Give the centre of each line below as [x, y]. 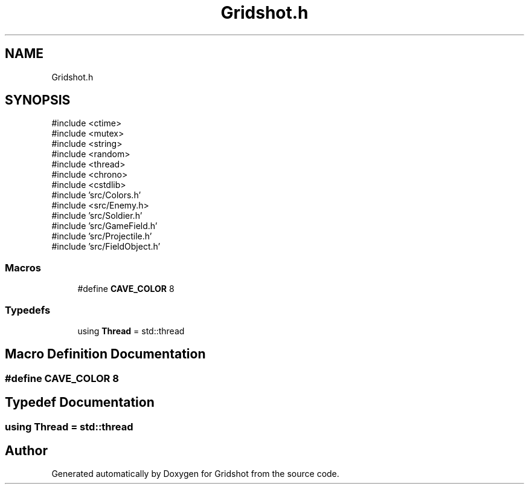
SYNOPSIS [38, 100]
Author [26, 451]
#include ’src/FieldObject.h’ [106, 247]
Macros [23, 267]
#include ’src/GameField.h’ [104, 226]
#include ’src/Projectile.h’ [102, 236]
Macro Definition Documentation [105, 354]
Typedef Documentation [80, 403]
